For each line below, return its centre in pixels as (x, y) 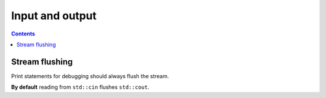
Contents (23, 34)
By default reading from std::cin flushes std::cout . (80, 87)
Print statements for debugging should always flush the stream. (90, 76)
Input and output (54, 16)
